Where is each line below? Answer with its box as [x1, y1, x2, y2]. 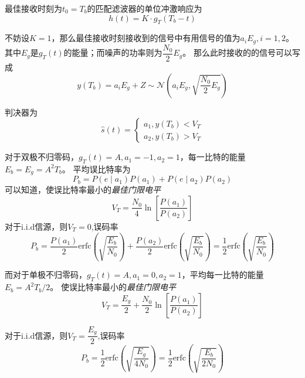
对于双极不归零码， [5, 151, 79, 163]
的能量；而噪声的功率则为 [63, 46, 162, 59]
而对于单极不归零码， [5, 268, 87, 281]
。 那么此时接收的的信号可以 [182, 46, 292, 59]
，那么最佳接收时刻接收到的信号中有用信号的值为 [51, 32, 240, 44]
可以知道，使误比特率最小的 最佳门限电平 [5, 183, 161, 196]
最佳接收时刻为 [5, 2, 62, 14]
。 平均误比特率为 [62, 162, 131, 175]
